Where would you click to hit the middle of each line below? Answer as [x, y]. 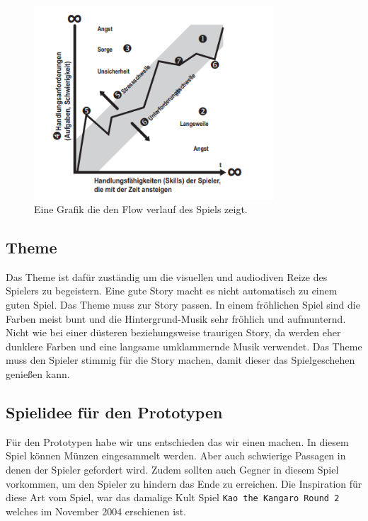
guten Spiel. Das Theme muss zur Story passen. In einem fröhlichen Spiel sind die [183, 305]
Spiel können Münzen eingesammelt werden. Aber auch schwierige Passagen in [176, 456]
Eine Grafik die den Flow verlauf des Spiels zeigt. [141, 209]
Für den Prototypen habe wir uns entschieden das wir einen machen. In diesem [177, 441]
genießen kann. [38, 374]
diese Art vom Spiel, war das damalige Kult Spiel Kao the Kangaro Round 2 [173, 497]
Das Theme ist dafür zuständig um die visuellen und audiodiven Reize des [167, 276]
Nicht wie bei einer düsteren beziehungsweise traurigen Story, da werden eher [173, 332]
